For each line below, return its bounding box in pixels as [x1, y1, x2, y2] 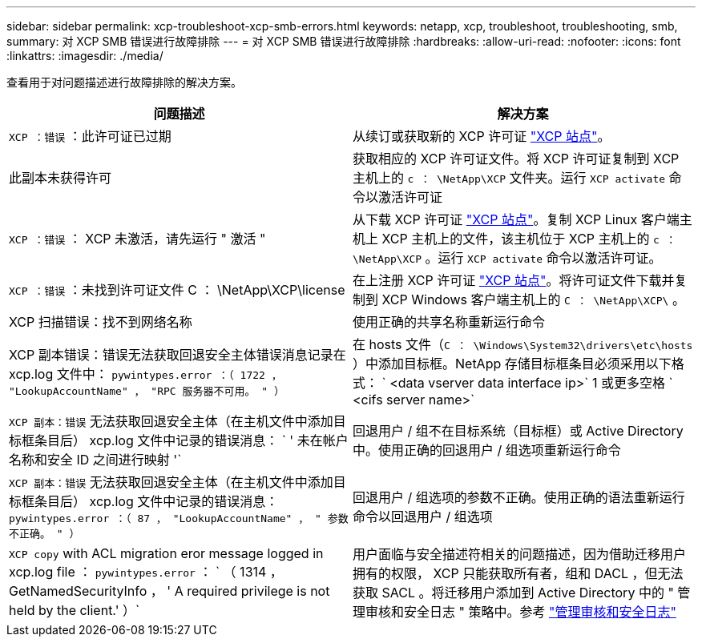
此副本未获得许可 [9, 170, 112, 186]
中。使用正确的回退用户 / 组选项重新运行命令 [353, 442, 621, 458]
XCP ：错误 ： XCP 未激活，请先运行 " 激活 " [9, 231, 266, 247]
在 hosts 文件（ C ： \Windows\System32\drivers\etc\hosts [353, 336, 693, 352]
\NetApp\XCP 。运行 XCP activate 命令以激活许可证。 [353, 250, 662, 266]
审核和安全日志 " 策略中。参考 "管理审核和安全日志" [365, 604, 676, 620]
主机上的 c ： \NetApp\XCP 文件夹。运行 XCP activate [353, 170, 666, 186]
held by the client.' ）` [9, 602, 140, 618]
